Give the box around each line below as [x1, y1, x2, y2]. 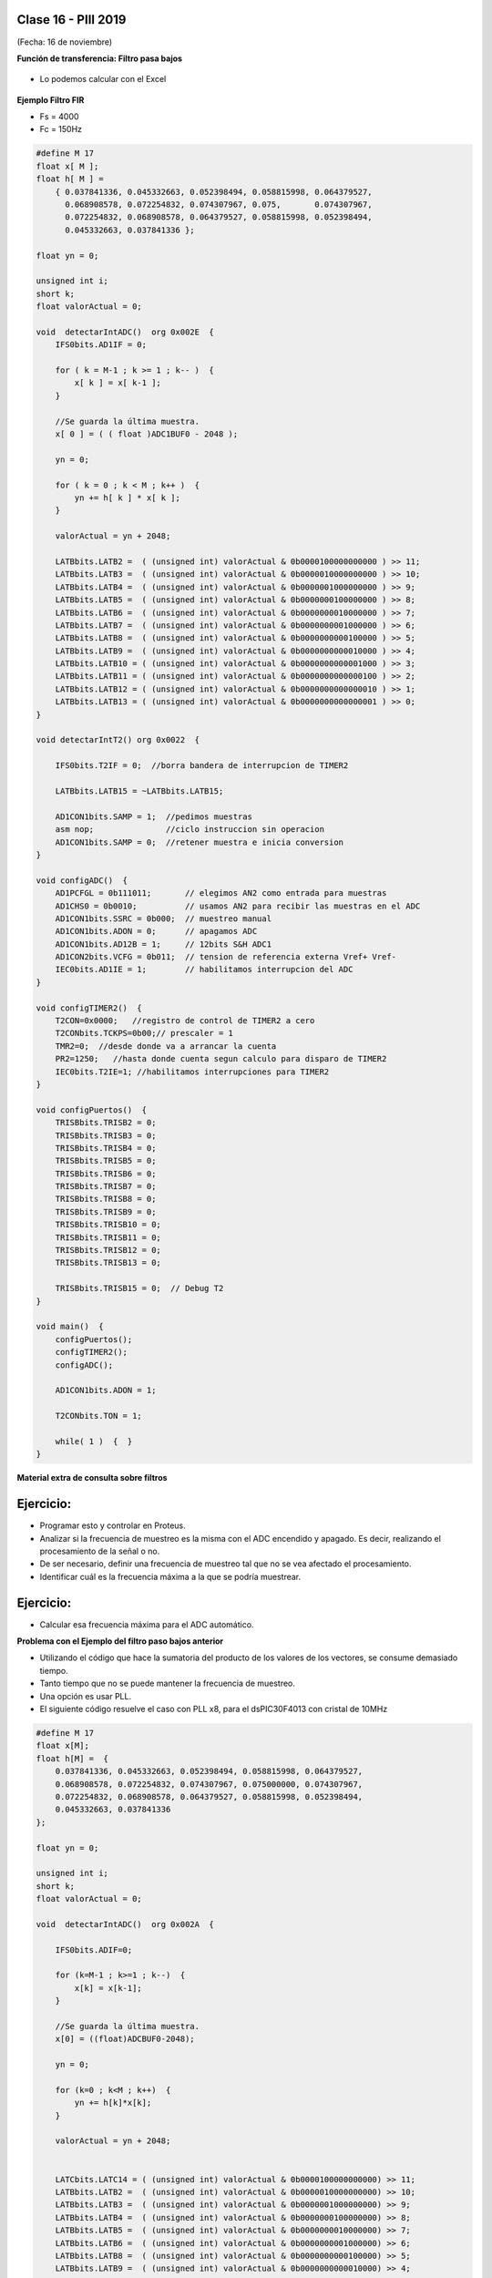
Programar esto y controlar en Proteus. [39, 1520, 186, 1531]
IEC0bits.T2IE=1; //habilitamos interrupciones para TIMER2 [55, 1066, 330, 1077]
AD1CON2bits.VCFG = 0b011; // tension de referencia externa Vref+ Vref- [55, 952, 396, 962]
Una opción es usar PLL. [39, 1690, 132, 1701]
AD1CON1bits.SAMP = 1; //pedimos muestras [55, 811, 252, 822]
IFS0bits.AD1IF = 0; [55, 340, 148, 350]
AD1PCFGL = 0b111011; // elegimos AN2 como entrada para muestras [55, 888, 387, 898]
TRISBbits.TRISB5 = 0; [55, 1155, 157, 1166]
